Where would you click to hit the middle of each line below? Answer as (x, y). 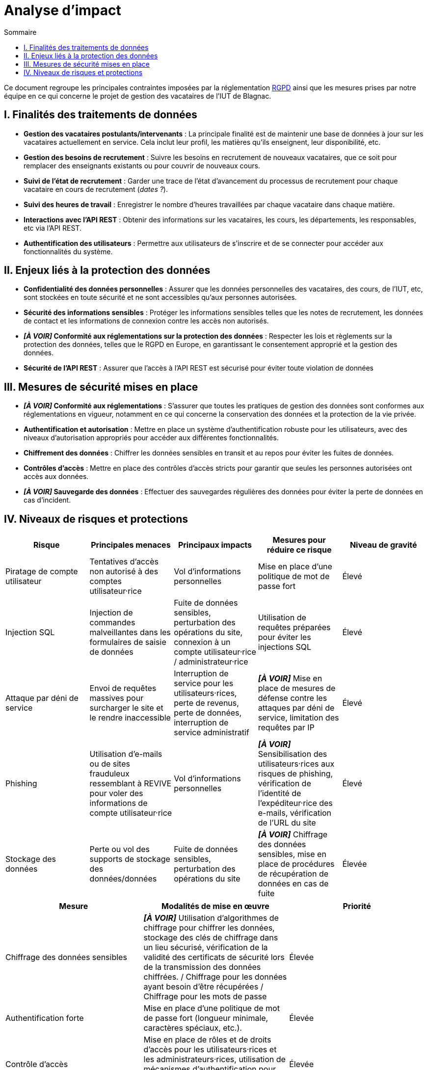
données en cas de (293, 884)
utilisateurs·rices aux (296, 764)
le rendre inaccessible (130, 718)
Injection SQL (30, 632)
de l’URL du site (287, 823)
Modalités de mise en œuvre (215, 906)
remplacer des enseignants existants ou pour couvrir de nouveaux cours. (142, 165)
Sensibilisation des (293, 754)
